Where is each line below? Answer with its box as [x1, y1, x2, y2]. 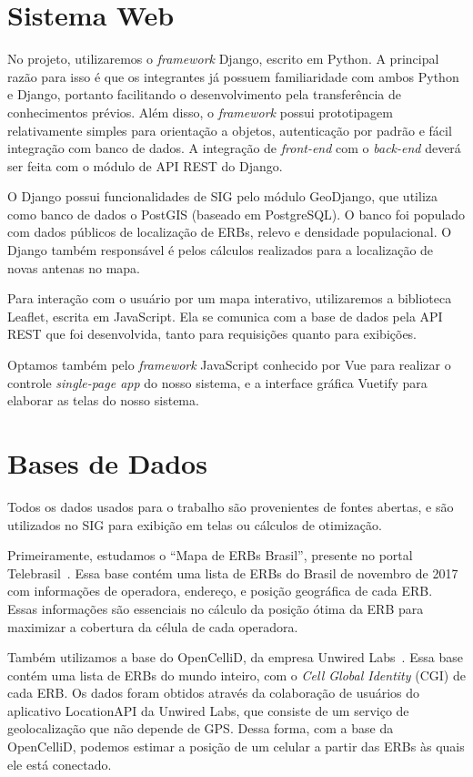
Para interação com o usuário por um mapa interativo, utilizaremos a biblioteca [7, 289, 452, 308]
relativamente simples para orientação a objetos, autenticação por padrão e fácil [7, 120, 452, 139]
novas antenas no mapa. [7, 258, 140, 277]
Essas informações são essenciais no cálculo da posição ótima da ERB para [7, 598, 424, 618]
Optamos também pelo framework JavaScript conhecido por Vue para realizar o [7, 355, 451, 374]
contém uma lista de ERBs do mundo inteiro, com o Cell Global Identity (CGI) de [7, 665, 466, 684]
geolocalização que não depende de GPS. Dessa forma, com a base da [7, 719, 394, 738]
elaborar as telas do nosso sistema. [7, 391, 199, 410]
